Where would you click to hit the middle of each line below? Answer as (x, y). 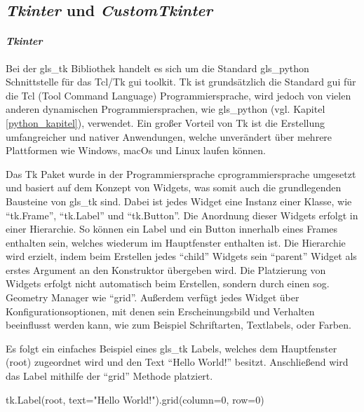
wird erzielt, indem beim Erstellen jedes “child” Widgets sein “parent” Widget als (181, 256)
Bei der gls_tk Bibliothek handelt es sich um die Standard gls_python (157, 68)
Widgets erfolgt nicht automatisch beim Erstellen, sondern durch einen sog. (168, 283)
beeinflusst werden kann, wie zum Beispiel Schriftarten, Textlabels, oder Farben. (178, 325)
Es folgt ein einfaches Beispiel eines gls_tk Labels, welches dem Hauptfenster (171, 348)
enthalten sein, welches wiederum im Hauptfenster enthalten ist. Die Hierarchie (176, 242)
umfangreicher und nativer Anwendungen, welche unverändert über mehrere (169, 136)
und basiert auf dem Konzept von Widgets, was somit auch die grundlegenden (174, 187)
